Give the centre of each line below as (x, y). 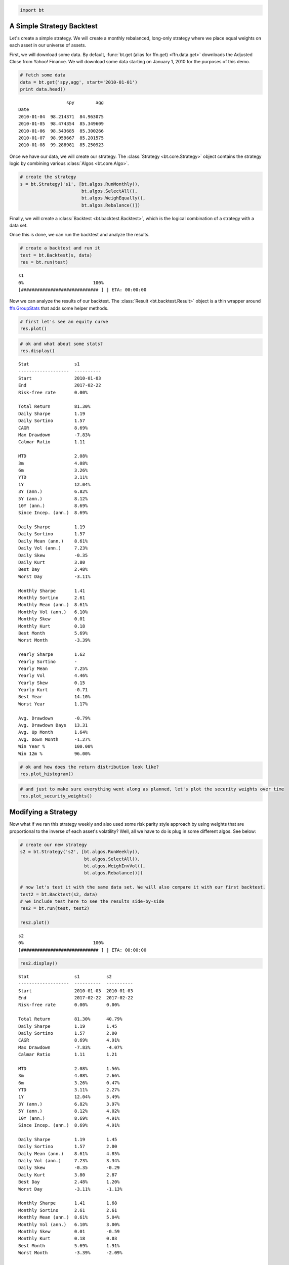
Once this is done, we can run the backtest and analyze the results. (79, 235)
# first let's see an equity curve (64, 322)
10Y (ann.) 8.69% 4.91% (69, 1118)
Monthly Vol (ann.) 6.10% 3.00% (69, 1224)
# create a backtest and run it (60, 248)
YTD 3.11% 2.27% (69, 1090)
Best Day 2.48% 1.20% (69, 1182)
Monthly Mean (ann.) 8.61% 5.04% (69, 1217)
